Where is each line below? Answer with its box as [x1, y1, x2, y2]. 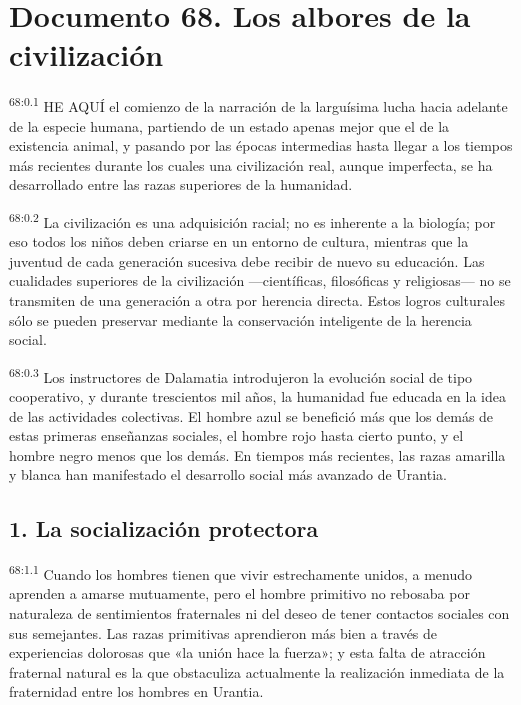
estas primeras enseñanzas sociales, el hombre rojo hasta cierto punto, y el [9, 425, 464, 446]
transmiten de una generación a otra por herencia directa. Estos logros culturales [9, 289, 505, 310]
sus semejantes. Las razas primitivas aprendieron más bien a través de [9, 622, 438, 643]
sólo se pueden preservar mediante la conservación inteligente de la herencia [9, 309, 472, 330]
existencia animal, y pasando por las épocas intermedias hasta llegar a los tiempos [9, 135, 513, 156]
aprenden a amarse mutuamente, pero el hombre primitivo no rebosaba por [9, 583, 470, 604]
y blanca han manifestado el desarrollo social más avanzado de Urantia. [9, 464, 447, 485]
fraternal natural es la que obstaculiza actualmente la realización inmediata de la [9, 661, 505, 682]
